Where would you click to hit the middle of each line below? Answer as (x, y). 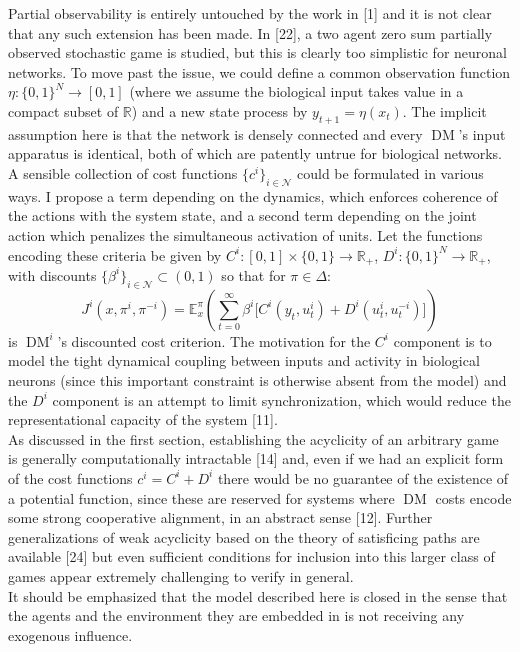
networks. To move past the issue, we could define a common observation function (259, 71)
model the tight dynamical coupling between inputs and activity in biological (244, 360)
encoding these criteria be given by (115, 254)
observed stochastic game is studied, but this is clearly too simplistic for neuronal (257, 52)
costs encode (473, 497)
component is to (442, 340)
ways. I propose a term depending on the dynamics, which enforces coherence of (253, 195)
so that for (253, 274)
